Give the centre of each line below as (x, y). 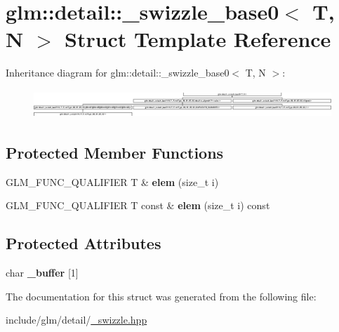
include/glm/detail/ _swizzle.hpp (77, 320)
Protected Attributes (84, 243)
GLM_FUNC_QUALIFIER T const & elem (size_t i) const (138, 205)
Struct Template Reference (198, 39)
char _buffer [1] (42, 272)
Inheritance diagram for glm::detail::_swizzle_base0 (118, 73)
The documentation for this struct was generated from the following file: (161, 296)
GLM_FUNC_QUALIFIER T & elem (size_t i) (112, 181)
